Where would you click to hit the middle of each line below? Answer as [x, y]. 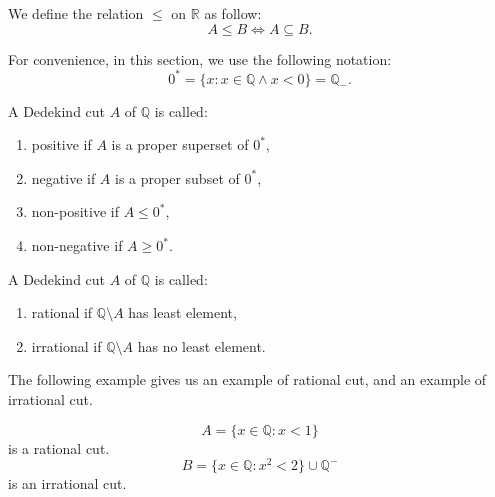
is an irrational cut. [67, 483]
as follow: [233, 13]
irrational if [66, 345]
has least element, [182, 312]
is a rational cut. [59, 447]
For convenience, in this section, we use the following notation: [200, 58]
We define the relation [76, 13]
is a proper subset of [177, 177]
